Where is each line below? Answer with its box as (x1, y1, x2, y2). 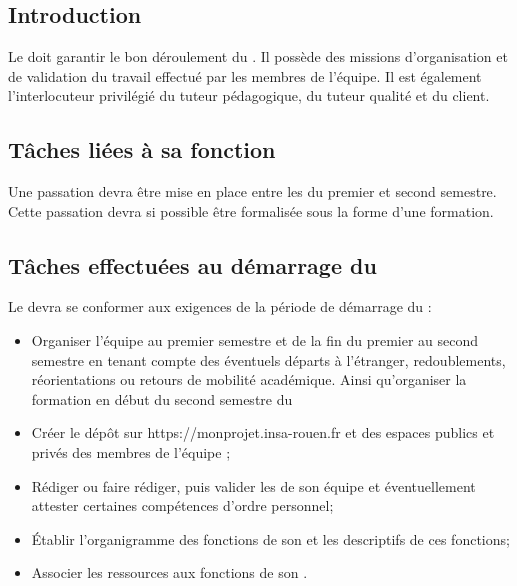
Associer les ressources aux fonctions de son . (31, 562, 308, 583)
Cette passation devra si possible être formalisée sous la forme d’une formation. (8, 200, 494, 221)
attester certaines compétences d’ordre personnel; (31, 495, 334, 516)
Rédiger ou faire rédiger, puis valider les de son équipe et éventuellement (31, 475, 476, 496)
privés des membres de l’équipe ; (31, 441, 231, 462)
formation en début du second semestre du (31, 388, 293, 409)
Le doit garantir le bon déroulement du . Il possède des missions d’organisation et (8, 46, 508, 66)
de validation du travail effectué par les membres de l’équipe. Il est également (8, 65, 482, 86)
